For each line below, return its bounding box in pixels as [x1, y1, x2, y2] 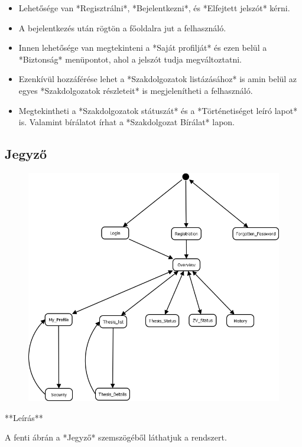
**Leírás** [5, 411, 43, 423]
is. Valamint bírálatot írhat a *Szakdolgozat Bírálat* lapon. [18, 116, 235, 128]
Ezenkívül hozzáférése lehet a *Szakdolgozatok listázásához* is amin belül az [18, 73, 297, 85]
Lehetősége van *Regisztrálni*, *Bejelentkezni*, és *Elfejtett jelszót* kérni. [18, 2, 290, 14]
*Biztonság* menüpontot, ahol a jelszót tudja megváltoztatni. [18, 53, 242, 65]
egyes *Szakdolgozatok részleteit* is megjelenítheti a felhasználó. [18, 84, 253, 96]
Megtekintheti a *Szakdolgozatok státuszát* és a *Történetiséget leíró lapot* [18, 104, 298, 116]
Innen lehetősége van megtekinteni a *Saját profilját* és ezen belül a [18, 41, 267, 54]
